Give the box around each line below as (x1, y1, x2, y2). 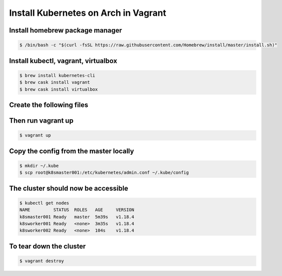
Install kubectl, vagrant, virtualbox (9, 57, 118, 65)
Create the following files (9, 101, 88, 109)
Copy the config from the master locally (9, 147, 134, 155)
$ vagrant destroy (19, 258, 64, 264)
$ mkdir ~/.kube (19, 163, 59, 169)
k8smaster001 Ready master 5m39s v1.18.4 (19, 214, 134, 219)
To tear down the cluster (9, 242, 86, 250)
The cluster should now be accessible (9, 184, 128, 192)
